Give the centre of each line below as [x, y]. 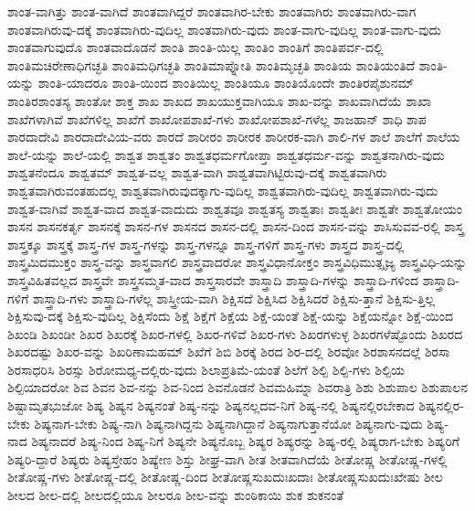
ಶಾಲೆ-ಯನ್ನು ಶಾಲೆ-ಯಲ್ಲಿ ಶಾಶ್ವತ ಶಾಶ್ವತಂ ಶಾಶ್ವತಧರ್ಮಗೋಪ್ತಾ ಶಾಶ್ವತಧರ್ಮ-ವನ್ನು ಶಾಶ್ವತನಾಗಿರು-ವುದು [226, 154]
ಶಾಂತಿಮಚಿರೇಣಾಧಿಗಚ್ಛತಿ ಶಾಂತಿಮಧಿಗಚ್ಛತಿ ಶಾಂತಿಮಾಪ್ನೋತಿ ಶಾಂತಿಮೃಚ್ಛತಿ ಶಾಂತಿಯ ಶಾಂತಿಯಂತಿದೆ [211, 64]
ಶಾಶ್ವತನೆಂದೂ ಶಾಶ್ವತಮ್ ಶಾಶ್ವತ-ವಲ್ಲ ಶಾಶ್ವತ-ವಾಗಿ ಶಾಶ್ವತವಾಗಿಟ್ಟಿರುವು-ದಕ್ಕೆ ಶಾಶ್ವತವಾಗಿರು [197, 172]
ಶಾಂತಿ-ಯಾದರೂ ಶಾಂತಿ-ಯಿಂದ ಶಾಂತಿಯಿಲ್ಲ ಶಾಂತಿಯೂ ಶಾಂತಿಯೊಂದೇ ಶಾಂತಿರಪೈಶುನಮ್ [226, 83]
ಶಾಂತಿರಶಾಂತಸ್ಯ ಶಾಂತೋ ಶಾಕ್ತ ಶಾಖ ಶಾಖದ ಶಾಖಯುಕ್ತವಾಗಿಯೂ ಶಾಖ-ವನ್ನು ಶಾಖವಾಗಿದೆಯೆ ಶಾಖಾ [220, 100]
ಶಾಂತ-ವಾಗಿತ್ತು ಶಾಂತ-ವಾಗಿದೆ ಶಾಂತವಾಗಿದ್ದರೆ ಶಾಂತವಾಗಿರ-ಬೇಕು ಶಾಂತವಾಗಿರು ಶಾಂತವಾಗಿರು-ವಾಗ [212, 11]
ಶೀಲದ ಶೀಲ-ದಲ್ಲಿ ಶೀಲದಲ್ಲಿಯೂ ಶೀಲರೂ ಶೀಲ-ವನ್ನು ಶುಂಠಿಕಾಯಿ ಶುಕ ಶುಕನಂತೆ [176, 495]
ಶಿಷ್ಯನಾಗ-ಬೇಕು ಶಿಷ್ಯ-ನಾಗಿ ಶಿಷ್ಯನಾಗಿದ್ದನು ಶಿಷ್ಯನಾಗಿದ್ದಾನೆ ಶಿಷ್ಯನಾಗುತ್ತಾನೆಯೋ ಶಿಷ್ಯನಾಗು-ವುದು [228, 423]
